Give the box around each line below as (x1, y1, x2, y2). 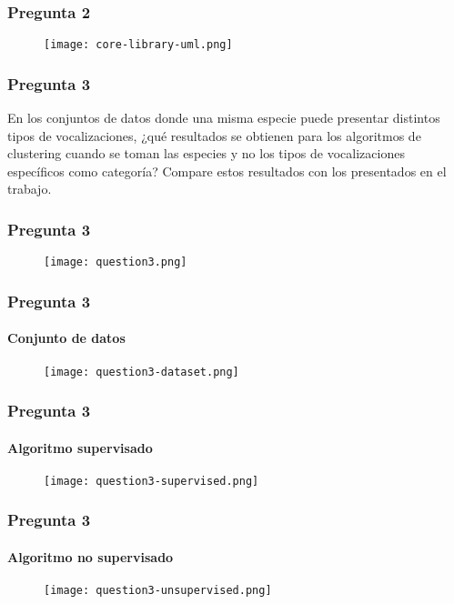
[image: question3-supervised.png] (44, 474, 259, 488)
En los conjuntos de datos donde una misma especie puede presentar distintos (7, 108, 440, 127)
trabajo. (7, 179, 52, 198)
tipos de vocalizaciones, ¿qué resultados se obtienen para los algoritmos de (7, 126, 421, 145)
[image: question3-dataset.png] (44, 365, 239, 378)
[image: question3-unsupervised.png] (44, 584, 272, 598)
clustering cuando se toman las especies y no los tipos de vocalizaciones (7, 144, 405, 163)
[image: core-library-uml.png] (44, 38, 233, 52)
